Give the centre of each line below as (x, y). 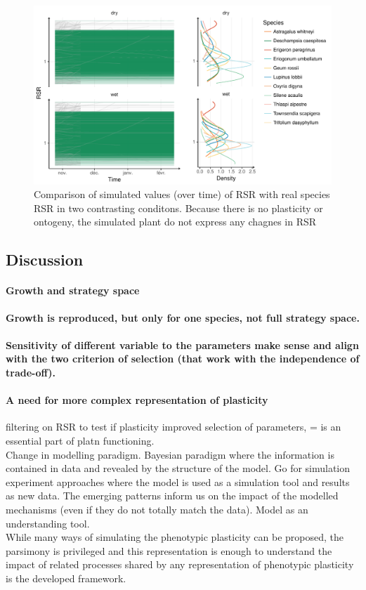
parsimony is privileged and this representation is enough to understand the (169, 550)
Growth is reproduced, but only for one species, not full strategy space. (183, 317)
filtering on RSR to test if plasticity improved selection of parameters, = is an (174, 427)
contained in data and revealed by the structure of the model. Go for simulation (178, 468)
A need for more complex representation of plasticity (137, 400)
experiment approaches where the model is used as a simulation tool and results (178, 481)
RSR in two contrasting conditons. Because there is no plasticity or (178, 208)
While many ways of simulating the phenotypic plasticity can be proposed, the (175, 537)
